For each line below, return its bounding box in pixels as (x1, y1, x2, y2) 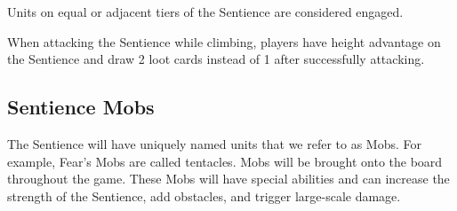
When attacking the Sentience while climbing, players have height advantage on (7, 32, 441, 51)
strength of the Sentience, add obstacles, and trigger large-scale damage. (7, 186, 401, 205)
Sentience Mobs (7, 93, 155, 121)
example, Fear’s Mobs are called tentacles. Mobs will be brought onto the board (7, 152, 443, 170)
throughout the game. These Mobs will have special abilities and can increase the (7, 169, 450, 188)
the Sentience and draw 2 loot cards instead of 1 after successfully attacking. (7, 50, 425, 68)
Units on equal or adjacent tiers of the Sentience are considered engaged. (7, 3, 404, 20)
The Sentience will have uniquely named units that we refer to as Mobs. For (7, 134, 422, 152)
